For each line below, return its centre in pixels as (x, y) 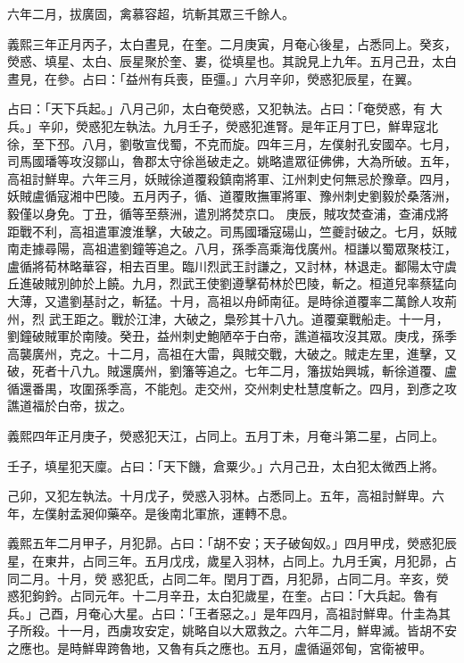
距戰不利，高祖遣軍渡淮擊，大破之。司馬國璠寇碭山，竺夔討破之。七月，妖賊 (232, 231)
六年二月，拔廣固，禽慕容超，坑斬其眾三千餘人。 (151, 13)
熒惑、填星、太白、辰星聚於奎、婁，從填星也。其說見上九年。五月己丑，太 (226, 61)
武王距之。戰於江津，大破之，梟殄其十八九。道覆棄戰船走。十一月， (249, 318)
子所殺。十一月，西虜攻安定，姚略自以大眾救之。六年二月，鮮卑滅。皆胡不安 (232, 630)
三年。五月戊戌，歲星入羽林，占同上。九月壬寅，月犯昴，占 (282, 561)
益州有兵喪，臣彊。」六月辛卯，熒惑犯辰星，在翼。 (272, 78)
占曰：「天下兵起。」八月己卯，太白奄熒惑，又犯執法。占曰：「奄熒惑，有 (216, 108)
